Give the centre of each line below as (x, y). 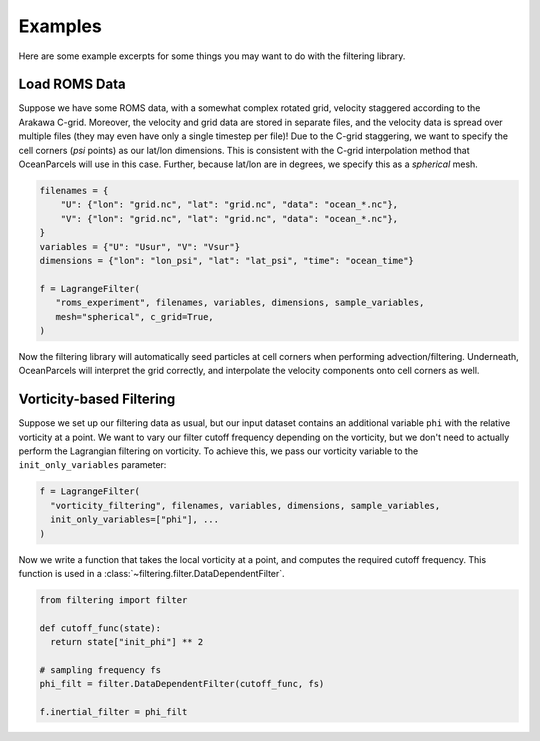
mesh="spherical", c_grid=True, (134, 316)
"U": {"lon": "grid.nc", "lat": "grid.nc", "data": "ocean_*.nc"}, (229, 204)
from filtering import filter (113, 599)
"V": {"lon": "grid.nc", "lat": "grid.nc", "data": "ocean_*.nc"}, (229, 218)
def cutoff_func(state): (100, 628)
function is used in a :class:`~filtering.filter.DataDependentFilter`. (151, 573)
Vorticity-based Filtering (97, 399)
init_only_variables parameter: (92, 465)
